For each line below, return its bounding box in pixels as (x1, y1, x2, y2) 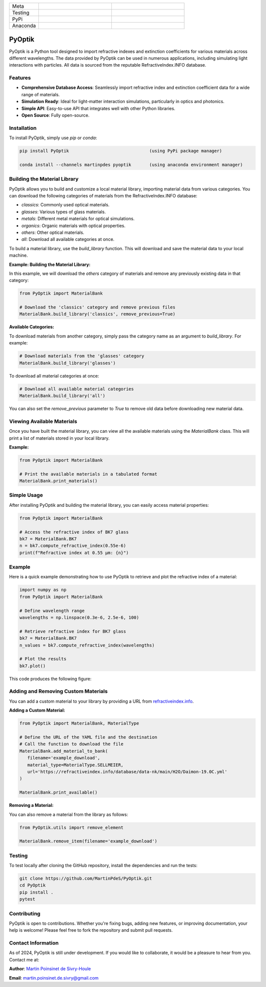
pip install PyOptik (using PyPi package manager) (19, 148, 223, 154)
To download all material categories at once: (9, 373, 100, 379)
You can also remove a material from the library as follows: (9, 811, 128, 817)
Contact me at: (9, 956, 39, 962)
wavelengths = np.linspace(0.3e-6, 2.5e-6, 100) (19, 615, 139, 620)
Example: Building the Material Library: (9, 262, 91, 267)
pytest (19, 896, 35, 902)
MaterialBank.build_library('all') (19, 393, 105, 398)
